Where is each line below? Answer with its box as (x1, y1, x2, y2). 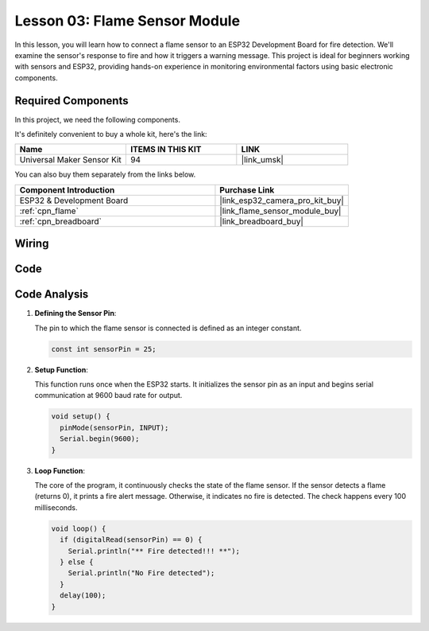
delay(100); (60, 591, 106, 600)
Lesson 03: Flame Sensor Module (14, 12, 241, 29)
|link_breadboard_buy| (219, 216, 303, 227)
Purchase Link (219, 184, 275, 195)
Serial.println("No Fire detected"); (68, 569, 215, 578)
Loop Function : (34, 465, 85, 475)
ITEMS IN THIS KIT (129, 144, 202, 155)
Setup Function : (34, 364, 89, 374)
